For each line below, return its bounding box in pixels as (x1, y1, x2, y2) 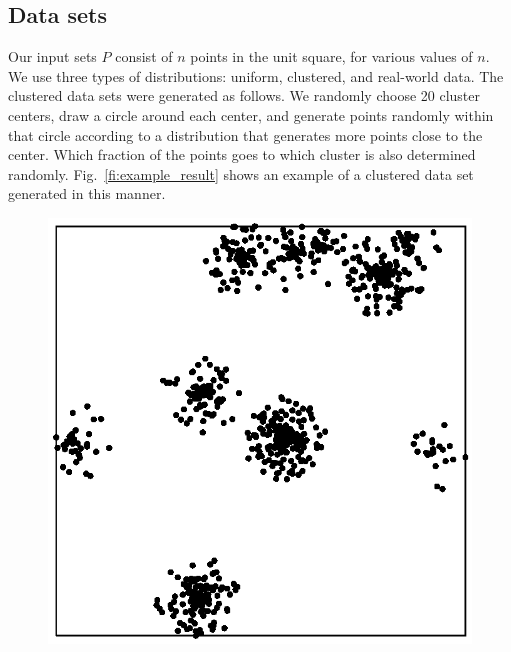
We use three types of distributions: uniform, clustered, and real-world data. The (8, 65, 504, 86)
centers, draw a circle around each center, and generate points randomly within (8, 104, 494, 125)
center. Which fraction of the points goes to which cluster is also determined (8, 144, 476, 165)
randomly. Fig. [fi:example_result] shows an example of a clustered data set (8, 163, 474, 184)
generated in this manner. (8, 183, 166, 204)
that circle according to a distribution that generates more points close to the (8, 124, 483, 145)
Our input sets (8, 46, 97, 67)
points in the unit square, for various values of (190, 46, 473, 67)
